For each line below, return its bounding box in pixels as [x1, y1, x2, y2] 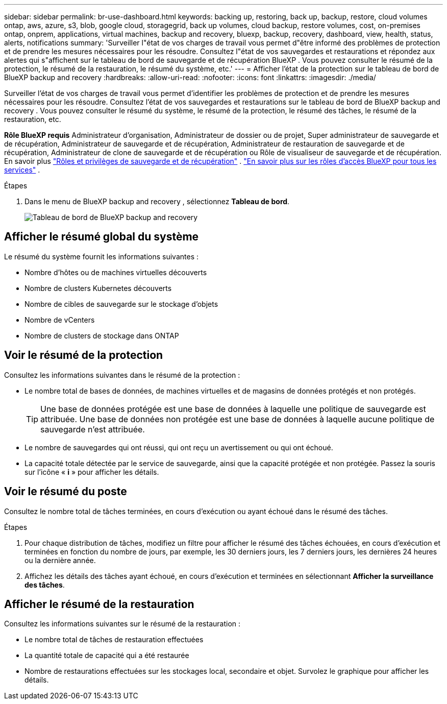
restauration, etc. [4, 115, 61, 124]
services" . [4, 165, 40, 174]
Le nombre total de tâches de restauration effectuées [24, 635, 204, 644]
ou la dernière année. [24, 555, 96, 565]
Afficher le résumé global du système [4, 230, 199, 244]
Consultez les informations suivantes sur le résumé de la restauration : [4, 619, 241, 628]
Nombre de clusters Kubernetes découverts [24, 283, 172, 293]
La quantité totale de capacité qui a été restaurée [24, 651, 189, 660]
